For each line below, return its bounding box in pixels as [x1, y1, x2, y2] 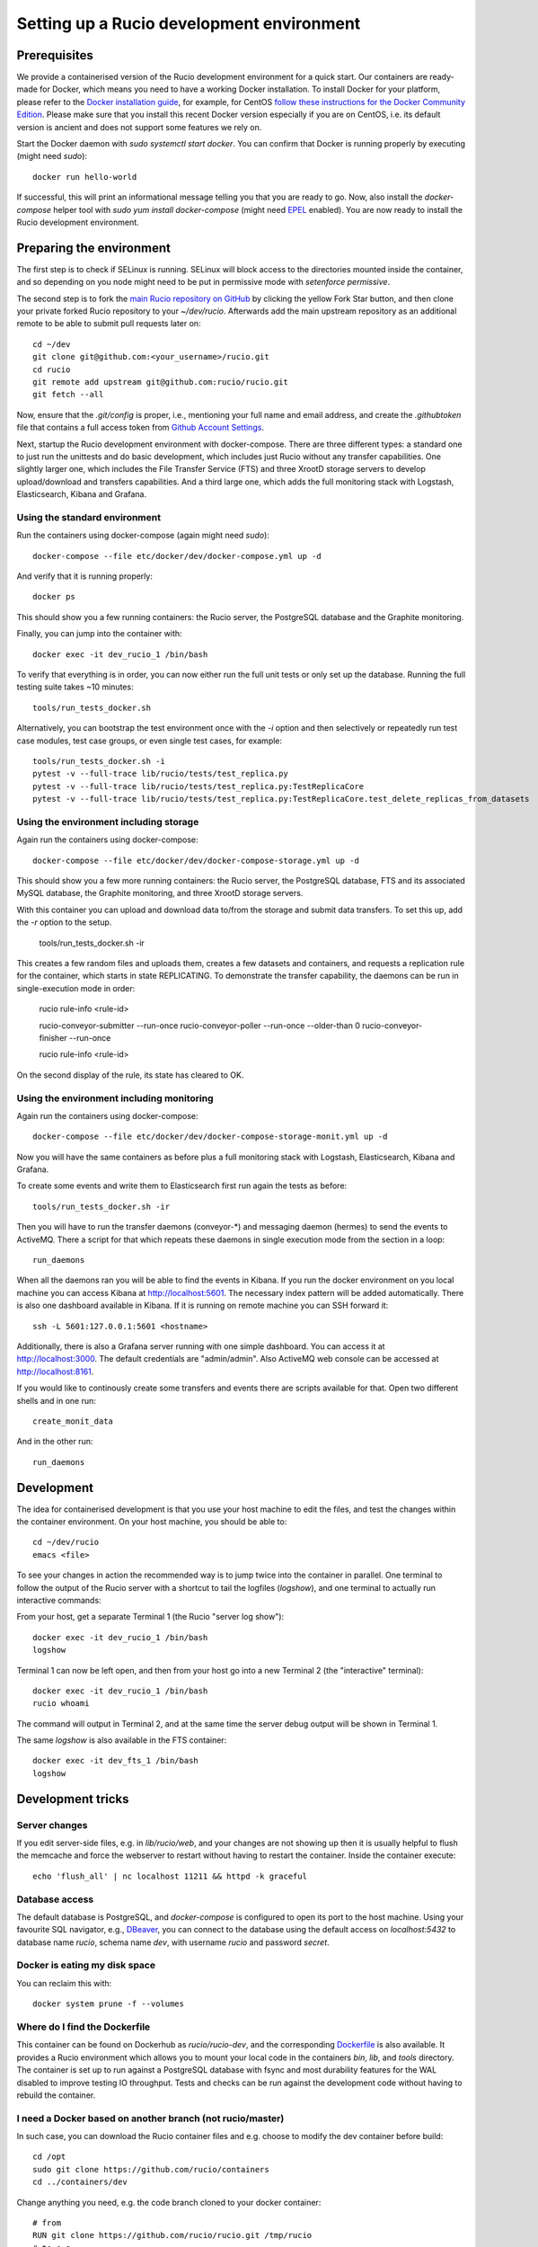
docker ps [32, 591, 75, 602]
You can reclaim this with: [16, 1977, 112, 1988]
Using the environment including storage [16, 815, 199, 828]
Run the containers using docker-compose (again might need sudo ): [16, 530, 269, 541]
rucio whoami [32, 1699, 90, 1709]
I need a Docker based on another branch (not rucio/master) [16, 2112, 285, 2125]
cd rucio [32, 364, 71, 375]
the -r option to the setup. [16, 917, 112, 928]
